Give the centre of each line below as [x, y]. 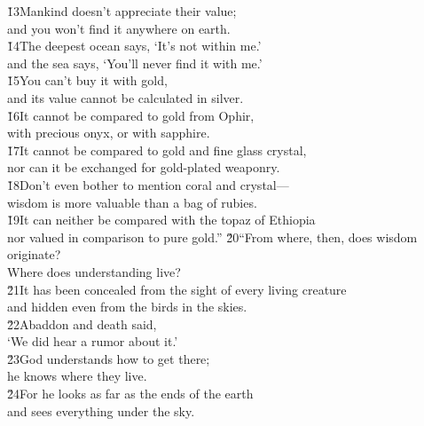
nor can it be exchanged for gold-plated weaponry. [144, 167]
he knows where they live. [77, 376]
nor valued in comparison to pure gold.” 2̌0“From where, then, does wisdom [212, 237]
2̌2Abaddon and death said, [82, 323]
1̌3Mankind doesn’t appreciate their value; [122, 11]
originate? [34, 254]
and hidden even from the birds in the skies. [127, 307]
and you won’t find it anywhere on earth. [119, 28]
